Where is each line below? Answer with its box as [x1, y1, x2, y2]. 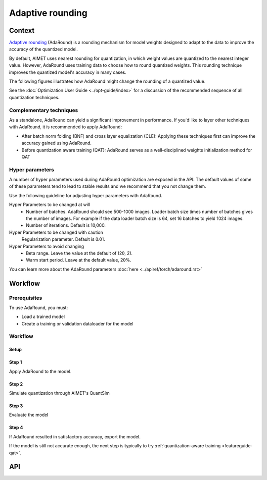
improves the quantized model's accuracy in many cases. [9, 69, 127, 75]
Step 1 [9, 359, 22, 365]
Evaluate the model [9, 412, 48, 418]
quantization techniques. [9, 94, 60, 100]
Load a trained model [21, 314, 65, 320]
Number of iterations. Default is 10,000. [26, 222, 106, 228]
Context [9, 26, 35, 35]
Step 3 [9, 403, 23, 409]
